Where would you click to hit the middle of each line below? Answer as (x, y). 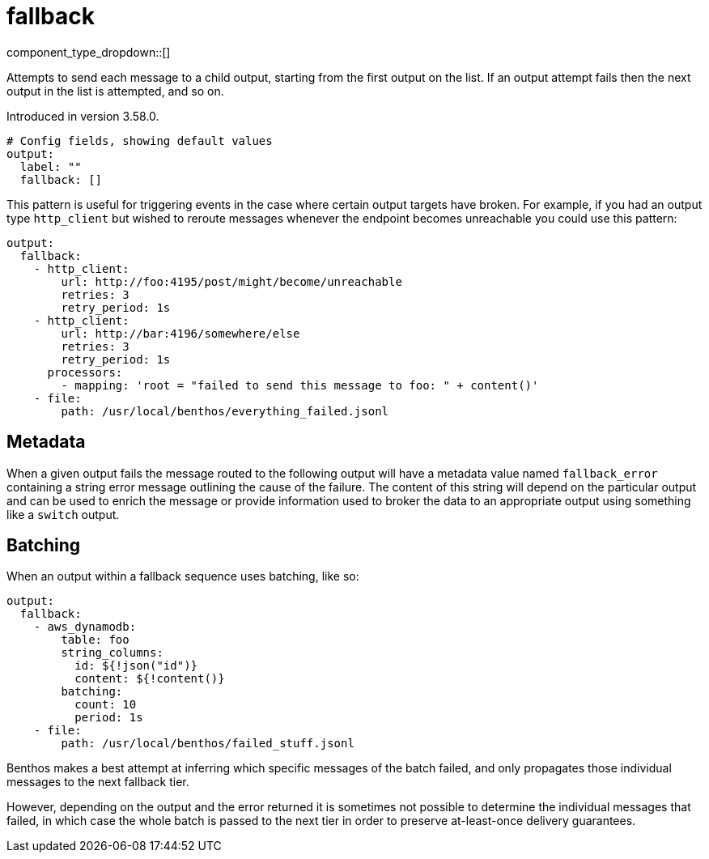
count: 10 (106, 705)
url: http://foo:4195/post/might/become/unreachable (231, 281)
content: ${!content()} (150, 679)
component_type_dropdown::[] (89, 52)
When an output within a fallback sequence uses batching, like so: (183, 576)
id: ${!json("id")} (136, 666)
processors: (85, 372)
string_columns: (112, 653)
